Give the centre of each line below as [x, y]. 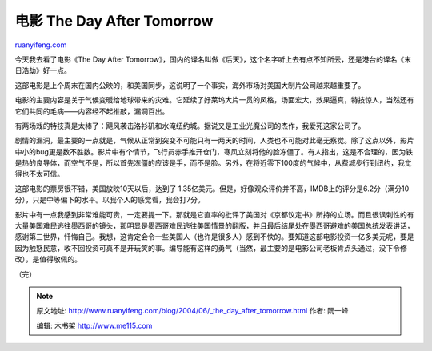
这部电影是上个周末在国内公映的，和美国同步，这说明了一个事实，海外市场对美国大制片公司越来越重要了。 [190, 85]
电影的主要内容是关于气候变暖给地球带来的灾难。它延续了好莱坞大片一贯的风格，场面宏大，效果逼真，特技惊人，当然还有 [214, 100]
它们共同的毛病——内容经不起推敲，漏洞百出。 [92, 111]
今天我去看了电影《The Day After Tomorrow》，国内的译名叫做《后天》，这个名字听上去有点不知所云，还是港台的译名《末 [213, 59]
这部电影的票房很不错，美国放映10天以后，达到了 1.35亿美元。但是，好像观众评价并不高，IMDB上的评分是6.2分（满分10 [212, 189]
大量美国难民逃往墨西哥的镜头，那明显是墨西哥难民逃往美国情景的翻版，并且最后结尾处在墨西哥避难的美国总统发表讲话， [214, 226]
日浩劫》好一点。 [43, 70]
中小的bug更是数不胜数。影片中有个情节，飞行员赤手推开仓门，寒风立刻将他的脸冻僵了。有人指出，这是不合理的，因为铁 [214, 151]
